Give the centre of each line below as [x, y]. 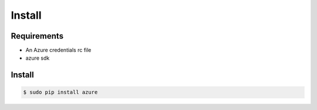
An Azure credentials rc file [58, 50]
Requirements [37, 36]
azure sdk [38, 58]
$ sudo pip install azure [60, 92]
